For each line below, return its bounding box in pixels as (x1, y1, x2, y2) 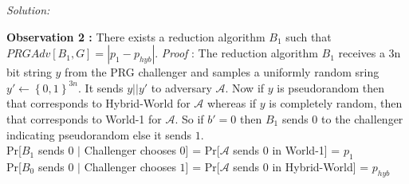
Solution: (6, 2, 50, 18)
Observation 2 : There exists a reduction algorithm (6, 28, 265, 45)
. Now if (225, 79, 265, 96)
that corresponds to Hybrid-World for (6, 95, 191, 112)
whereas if (206, 95, 257, 112)
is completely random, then (269, 95, 403, 112)
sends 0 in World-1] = (233, 142, 340, 159)
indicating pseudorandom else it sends (6, 126, 192, 143)
